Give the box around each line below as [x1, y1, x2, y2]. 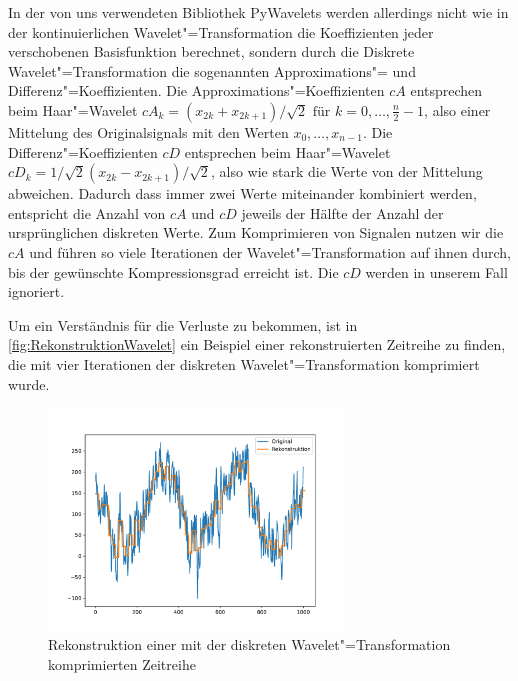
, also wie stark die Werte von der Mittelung [210, 161, 483, 182]
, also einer [424, 99, 491, 120]
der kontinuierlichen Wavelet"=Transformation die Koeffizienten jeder [8, 21, 434, 42]
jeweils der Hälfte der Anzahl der [241, 202, 444, 223]
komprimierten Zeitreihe [48, 653, 196, 674]
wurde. [8, 373, 50, 394]
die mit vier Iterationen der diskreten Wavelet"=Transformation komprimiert [8, 353, 480, 374]
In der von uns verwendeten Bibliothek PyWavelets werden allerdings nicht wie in [8, 2, 509, 22]
